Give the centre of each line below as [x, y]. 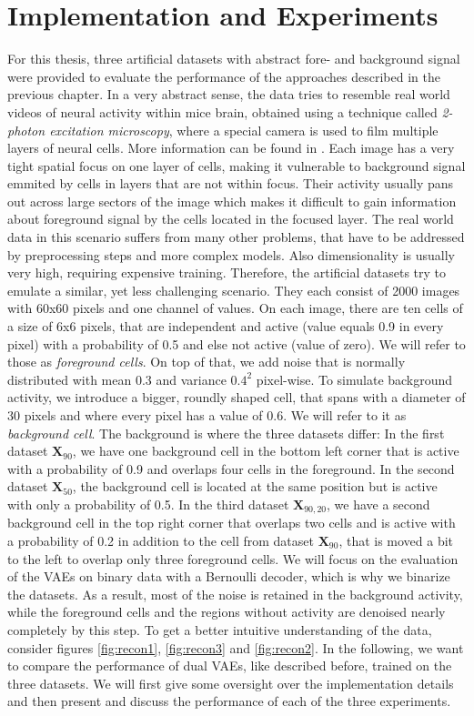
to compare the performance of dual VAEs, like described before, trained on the [230, 666]
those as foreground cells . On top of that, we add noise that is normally [207, 362]
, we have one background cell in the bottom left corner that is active [266, 451]
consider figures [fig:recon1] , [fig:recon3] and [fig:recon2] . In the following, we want [236, 647]
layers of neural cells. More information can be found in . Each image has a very [231, 148]
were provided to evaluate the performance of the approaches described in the [224, 76]
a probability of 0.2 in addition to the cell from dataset [161, 541]
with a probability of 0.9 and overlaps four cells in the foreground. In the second [231, 468]
